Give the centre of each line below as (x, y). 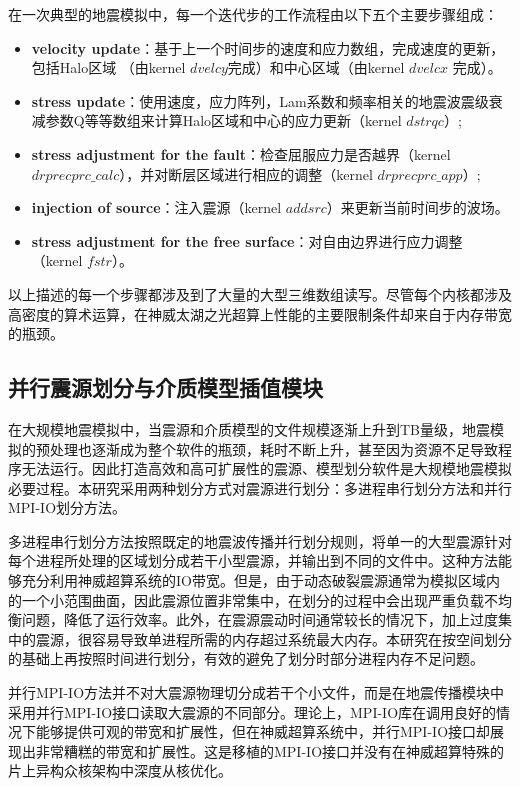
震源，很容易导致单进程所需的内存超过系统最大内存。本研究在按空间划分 (273, 638)
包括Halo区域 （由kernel (108, 67)
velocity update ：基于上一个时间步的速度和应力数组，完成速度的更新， (268, 47)
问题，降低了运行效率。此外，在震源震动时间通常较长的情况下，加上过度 (259, 619)
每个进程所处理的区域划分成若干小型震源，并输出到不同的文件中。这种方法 (253, 560)
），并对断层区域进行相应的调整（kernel (246, 173)
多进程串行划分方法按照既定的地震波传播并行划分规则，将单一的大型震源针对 (260, 540)
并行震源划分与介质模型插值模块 (165, 387)
